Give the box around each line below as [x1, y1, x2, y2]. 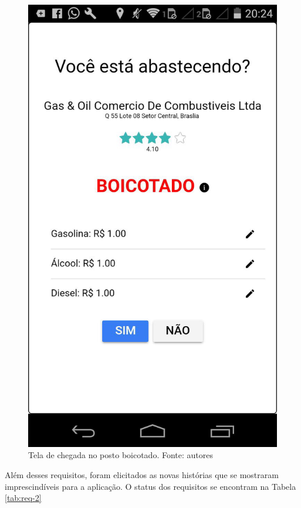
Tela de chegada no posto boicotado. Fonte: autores [28, 449, 213, 461]
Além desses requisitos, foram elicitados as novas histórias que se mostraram [5, 468, 279, 480]
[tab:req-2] [5, 492, 42, 504]
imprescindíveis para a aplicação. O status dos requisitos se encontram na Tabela [5, 480, 296, 492]
